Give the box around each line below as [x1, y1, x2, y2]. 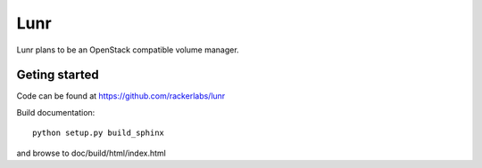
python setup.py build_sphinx [32, 128, 165, 138]
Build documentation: [16, 107, 96, 117]
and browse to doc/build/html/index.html [16, 148, 167, 158]
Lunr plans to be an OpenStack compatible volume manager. [16, 44, 240, 55]
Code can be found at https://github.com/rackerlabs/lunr [16, 91, 226, 101]
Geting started [16, 68, 99, 83]
